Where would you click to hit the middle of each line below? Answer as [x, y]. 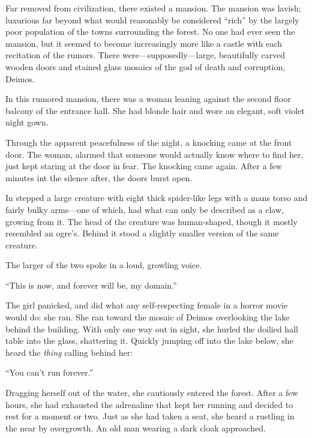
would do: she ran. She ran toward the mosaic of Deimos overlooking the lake [148, 317]
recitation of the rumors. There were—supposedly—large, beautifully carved [145, 55]
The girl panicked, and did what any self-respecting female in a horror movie [147, 305]
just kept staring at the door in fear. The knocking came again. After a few [144, 166]
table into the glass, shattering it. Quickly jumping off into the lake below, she [149, 340]
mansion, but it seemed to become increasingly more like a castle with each [144, 43]
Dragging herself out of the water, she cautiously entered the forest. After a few [152, 393]
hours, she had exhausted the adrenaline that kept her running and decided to [149, 404]
